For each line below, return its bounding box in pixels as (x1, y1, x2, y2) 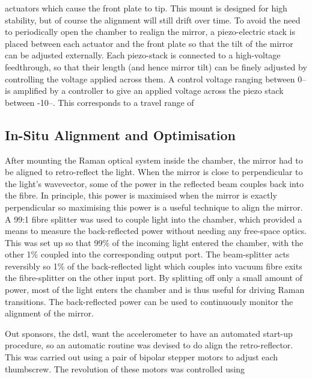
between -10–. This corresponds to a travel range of (5, 96, 194, 108)
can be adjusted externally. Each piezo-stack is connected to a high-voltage (5, 49, 281, 61)
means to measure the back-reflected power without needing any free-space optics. (5, 224, 307, 237)
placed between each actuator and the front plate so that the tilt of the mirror (5, 37, 293, 49)
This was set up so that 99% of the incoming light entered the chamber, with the (5, 236, 304, 248)
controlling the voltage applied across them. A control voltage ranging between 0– (5, 72, 307, 85)
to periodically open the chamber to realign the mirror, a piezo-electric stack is (5, 25, 296, 38)
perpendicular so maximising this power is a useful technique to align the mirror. (5, 200, 303, 213)
